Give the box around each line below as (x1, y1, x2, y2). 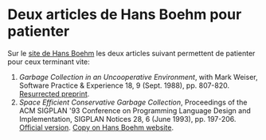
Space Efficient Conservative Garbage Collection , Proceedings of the (18, 97, 248, 107)
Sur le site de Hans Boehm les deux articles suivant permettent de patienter (7, 48, 256, 58)
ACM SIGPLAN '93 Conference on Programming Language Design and (18, 105, 252, 115)
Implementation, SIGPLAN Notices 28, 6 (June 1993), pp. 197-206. (18, 114, 237, 123)
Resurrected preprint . (18, 89, 90, 98)
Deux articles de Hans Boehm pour (7, 6, 242, 24)
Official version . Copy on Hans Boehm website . (18, 123, 174, 132)
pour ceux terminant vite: (7, 57, 91, 66)
